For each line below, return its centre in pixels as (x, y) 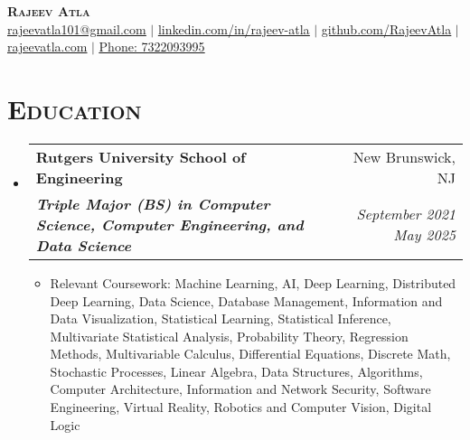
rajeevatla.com (47, 47)
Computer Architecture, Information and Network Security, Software (240, 389)
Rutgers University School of (141, 156)
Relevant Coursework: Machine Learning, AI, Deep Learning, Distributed (253, 282)
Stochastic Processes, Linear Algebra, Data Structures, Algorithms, (236, 371)
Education (75, 108)
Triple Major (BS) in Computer (153, 203)
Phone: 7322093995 (152, 47)
